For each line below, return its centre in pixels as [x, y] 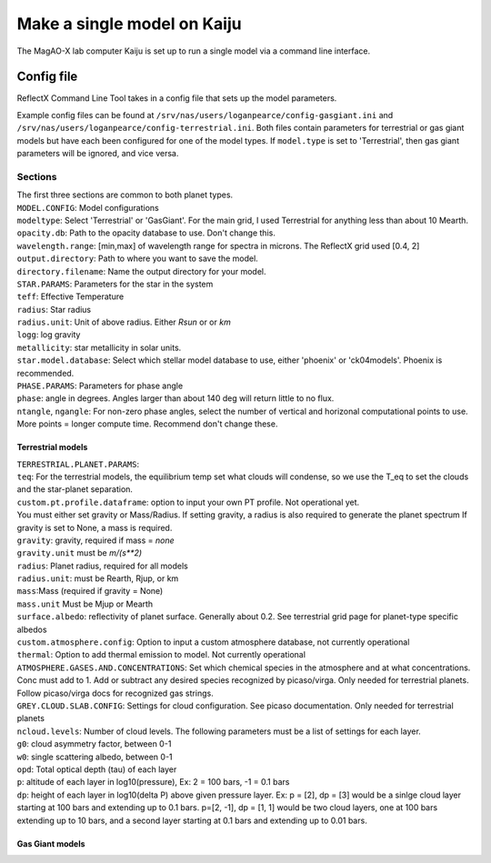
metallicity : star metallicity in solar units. [99, 347]
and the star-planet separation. [75, 489]
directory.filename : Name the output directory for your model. [142, 271]
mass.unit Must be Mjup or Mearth [85, 604]
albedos [32, 629]
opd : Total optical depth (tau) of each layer [97, 769]
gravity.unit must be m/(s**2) [80, 553]
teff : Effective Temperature [70, 296]
